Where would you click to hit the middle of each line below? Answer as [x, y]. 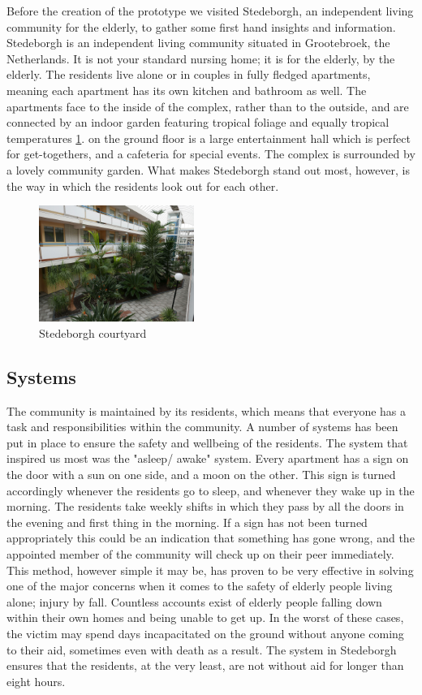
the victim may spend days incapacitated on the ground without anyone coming [205, 633]
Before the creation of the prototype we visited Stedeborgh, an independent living [210, 11]
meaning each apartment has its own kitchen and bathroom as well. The [187, 90]
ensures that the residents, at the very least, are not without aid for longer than [205, 665]
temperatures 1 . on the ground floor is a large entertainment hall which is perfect [209, 138]
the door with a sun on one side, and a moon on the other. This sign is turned [201, 474]
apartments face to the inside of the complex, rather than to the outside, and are [208, 106]
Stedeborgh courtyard [93, 332]
